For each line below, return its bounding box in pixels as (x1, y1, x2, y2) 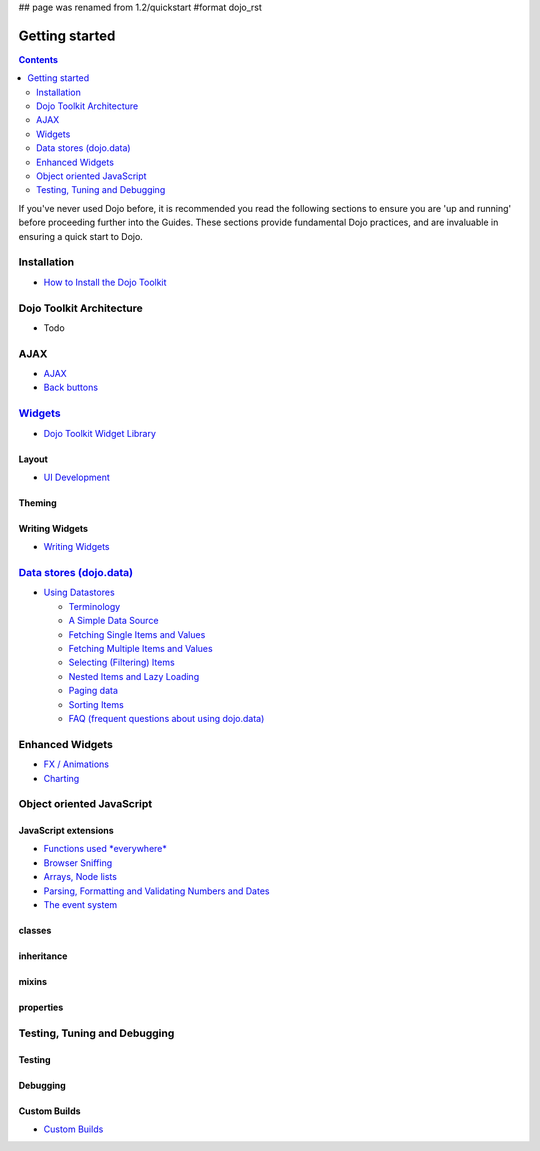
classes (18, 925, 52, 937)
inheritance (18, 950, 68, 962)
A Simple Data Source (68, 615, 159, 627)
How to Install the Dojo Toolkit (43, 276, 167, 288)
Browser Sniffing (43, 856, 113, 869)
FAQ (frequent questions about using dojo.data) (68, 712, 265, 724)
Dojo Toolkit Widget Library (43, 427, 157, 439)
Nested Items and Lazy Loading (68, 670, 200, 682)
